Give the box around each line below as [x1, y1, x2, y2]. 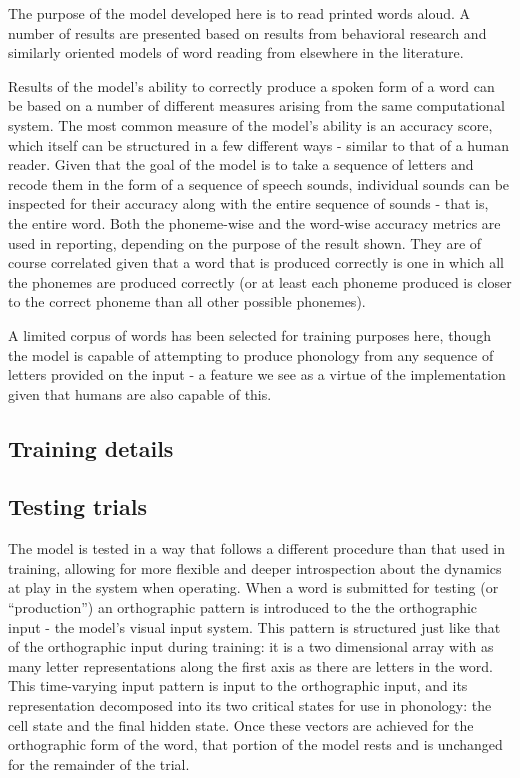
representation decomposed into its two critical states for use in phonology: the [8, 695, 492, 716]
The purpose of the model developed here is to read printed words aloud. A [8, 3, 471, 23]
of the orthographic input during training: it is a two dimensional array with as [8, 636, 494, 657]
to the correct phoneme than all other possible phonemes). [8, 291, 366, 312]
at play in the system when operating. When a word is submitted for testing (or [8, 577, 499, 598]
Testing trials [8, 491, 148, 522]
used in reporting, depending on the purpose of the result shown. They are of [8, 232, 482, 253]
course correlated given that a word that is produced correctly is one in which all [8, 252, 504, 273]
